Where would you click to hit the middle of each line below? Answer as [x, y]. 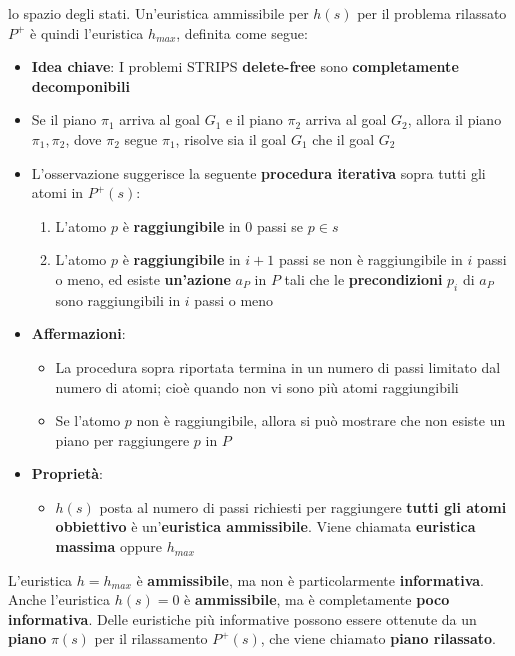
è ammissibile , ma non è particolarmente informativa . [310, 579]
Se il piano [64, 119]
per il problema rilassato [432, 13]
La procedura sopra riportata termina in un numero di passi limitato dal [278, 366]
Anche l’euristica [59, 599]
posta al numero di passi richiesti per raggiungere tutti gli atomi [303, 506]
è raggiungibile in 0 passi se [213, 225]
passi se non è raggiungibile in [370, 259]
